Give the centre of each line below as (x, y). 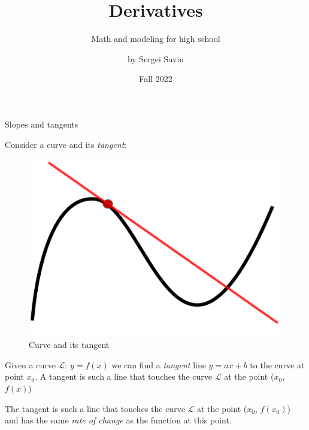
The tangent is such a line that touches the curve (95, 408)
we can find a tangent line (159, 364)
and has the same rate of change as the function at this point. (118, 420)
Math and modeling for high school (156, 39)
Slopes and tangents (42, 124)
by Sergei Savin (156, 58)
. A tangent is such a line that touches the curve (124, 376)
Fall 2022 (156, 79)
